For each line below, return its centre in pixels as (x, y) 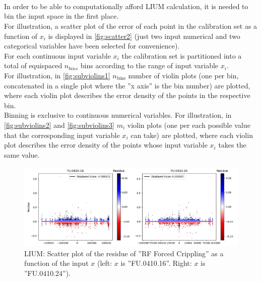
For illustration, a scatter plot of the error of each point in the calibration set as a (131, 26)
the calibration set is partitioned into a (182, 55)
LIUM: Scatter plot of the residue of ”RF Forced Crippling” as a (124, 253)
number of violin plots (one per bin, (183, 75)
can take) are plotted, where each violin (192, 135)
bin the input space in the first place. (61, 16)
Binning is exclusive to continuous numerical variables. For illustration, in (118, 115)
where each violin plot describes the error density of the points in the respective (127, 95)
